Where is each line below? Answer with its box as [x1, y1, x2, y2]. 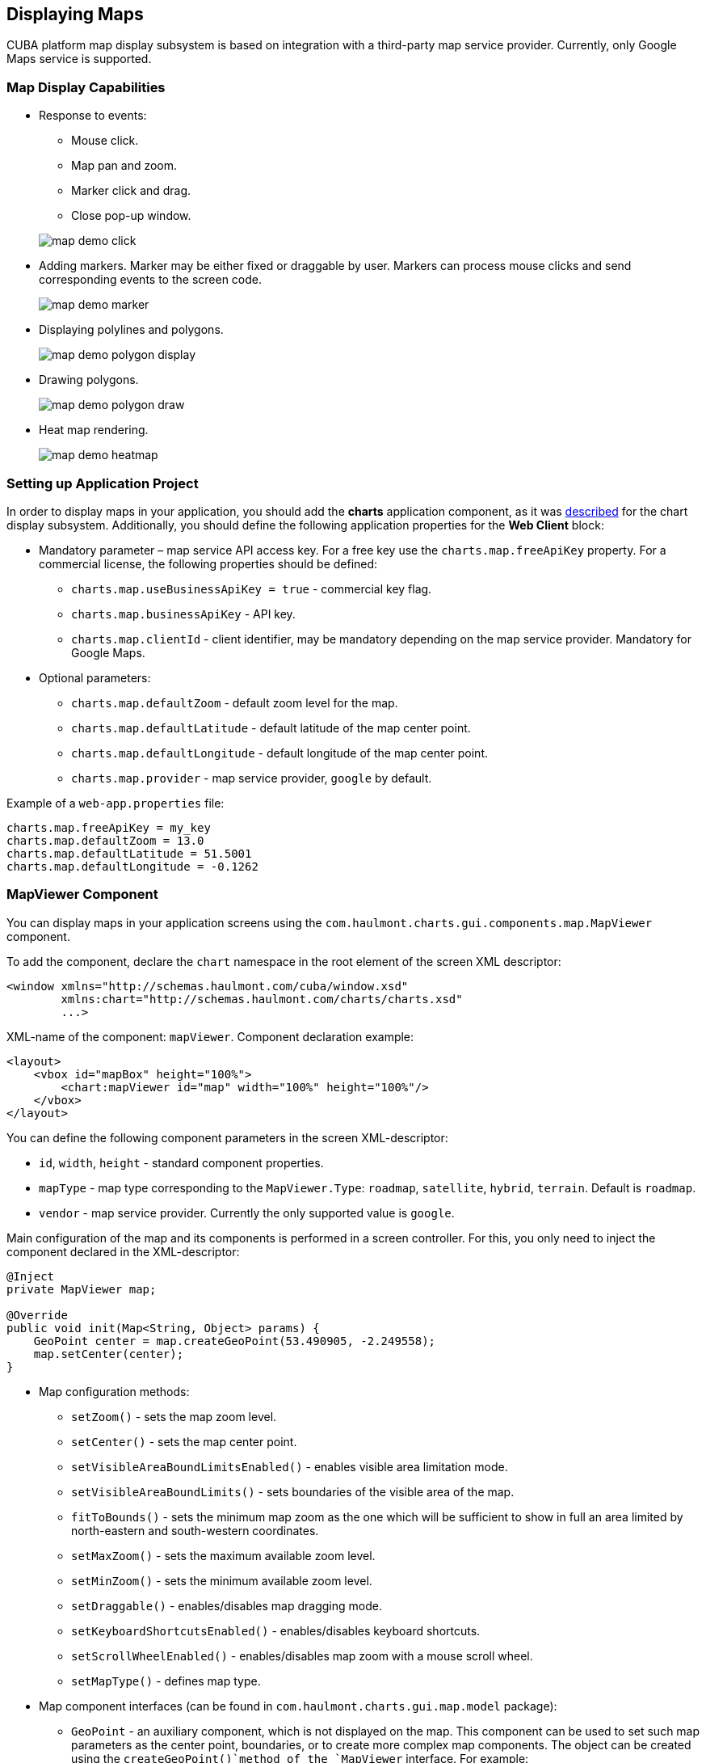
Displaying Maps [6, 4, 144, 24]
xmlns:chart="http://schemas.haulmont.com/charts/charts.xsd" [61, 992, 463, 1006]
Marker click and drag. [71, 183, 191, 198]
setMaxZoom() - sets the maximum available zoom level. [71, 1548, 376, 1563]
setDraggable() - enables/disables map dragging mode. [71, 1598, 382, 1613]
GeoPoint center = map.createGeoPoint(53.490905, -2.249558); [33, 1334, 436, 1348]
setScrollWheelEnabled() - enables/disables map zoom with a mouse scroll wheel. [71, 1648, 533, 1663]
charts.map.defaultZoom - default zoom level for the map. [71, 695, 398, 710]
